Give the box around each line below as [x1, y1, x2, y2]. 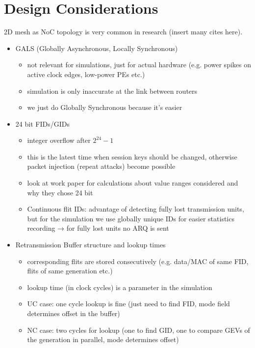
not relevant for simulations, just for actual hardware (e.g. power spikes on [27, 59, 251, 70]
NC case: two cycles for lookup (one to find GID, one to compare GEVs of [27, 324, 250, 335]
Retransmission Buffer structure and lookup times [15, 240, 166, 250]
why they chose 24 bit [27, 187, 93, 197]
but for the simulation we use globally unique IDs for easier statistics [27, 213, 234, 223]
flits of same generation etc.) [27, 266, 113, 276]
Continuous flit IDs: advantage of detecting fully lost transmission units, [27, 204, 244, 214]
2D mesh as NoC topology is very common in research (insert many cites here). [4, 27, 243, 37]
